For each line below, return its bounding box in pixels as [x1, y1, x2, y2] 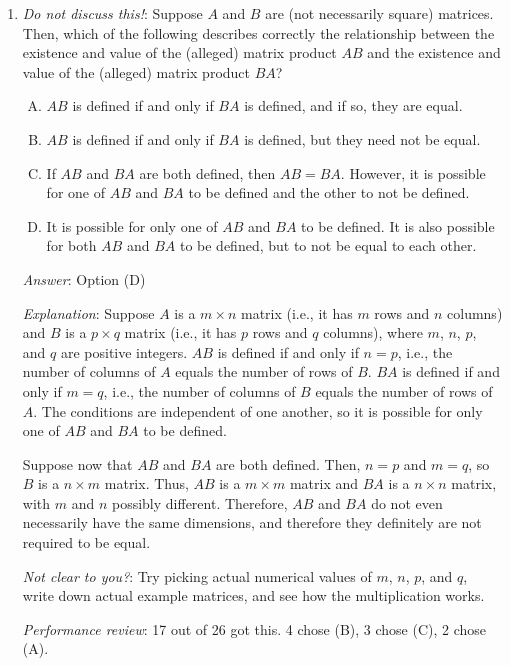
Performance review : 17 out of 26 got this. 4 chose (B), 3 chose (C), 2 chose [22, 618, 487, 639]
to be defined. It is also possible [301, 215, 495, 236]
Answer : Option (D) [22, 268, 146, 289]
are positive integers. [60, 341, 188, 362]
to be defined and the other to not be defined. [188, 182, 470, 203]
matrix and [289, 473, 359, 494]
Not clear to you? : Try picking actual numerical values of [22, 565, 372, 586]
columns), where [323, 322, 423, 343]
